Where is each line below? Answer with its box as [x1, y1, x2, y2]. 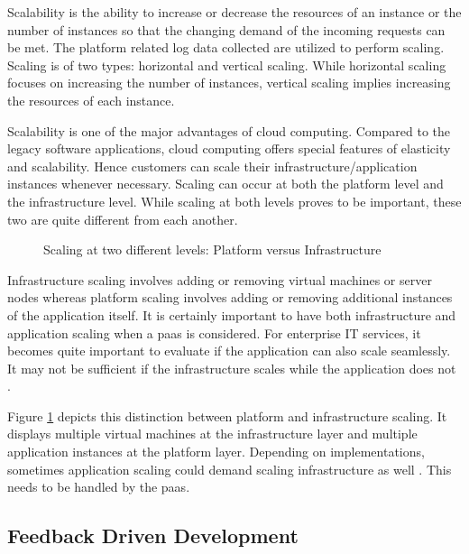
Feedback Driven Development [7, 522, 299, 549]
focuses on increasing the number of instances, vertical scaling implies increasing [7, 73, 451, 92]
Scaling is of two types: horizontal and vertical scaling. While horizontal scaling [7, 55, 446, 74]
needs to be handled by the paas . [7, 477, 190, 496]
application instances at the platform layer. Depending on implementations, [7, 442, 425, 461]
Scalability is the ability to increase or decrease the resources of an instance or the [7, 3, 462, 21]
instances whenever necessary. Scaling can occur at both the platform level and [7, 174, 444, 193]
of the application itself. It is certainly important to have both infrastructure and [7, 305, 456, 324]
